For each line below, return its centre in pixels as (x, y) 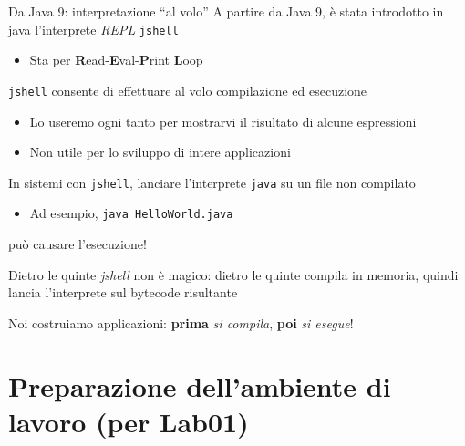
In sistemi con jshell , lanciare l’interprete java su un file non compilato (212, 182)
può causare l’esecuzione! (77, 244)
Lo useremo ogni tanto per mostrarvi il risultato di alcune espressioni (223, 121)
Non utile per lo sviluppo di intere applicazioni (160, 152)
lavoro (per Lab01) (129, 421)
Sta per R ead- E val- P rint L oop (116, 60)
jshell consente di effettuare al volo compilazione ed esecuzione (188, 90)
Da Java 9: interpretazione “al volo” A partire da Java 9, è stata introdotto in (226, 11)
